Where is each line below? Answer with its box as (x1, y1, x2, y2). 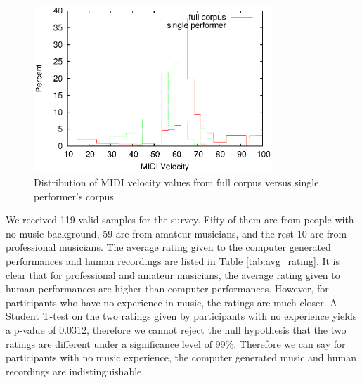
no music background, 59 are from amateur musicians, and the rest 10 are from (6, 226, 347, 240)
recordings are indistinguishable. (6, 363, 145, 378)
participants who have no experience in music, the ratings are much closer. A (6, 294, 337, 309)
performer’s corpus (34, 188, 114, 203)
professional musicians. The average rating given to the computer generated (6, 240, 331, 254)
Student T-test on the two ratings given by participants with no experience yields (6, 309, 357, 323)
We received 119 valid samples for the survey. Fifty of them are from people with (6, 212, 354, 227)
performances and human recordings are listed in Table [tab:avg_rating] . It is (6, 253, 340, 268)
